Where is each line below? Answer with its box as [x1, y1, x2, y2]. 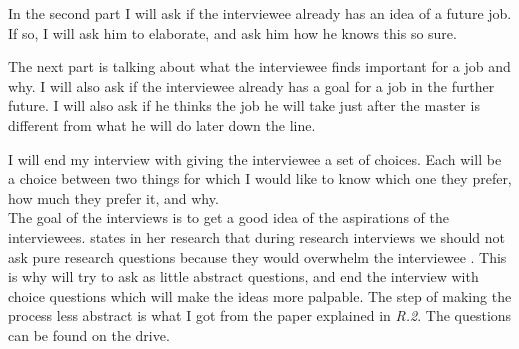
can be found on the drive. [8, 324, 170, 345]
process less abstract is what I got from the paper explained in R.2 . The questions [8, 305, 512, 326]
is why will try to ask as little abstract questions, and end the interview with [8, 266, 479, 287]
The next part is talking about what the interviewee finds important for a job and [8, 56, 511, 77]
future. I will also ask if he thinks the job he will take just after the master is [8, 95, 480, 116]
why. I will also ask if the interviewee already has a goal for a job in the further [8, 75, 495, 96]
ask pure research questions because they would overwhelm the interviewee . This [8, 246, 507, 267]
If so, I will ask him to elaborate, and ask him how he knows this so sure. [8, 22, 457, 43]
